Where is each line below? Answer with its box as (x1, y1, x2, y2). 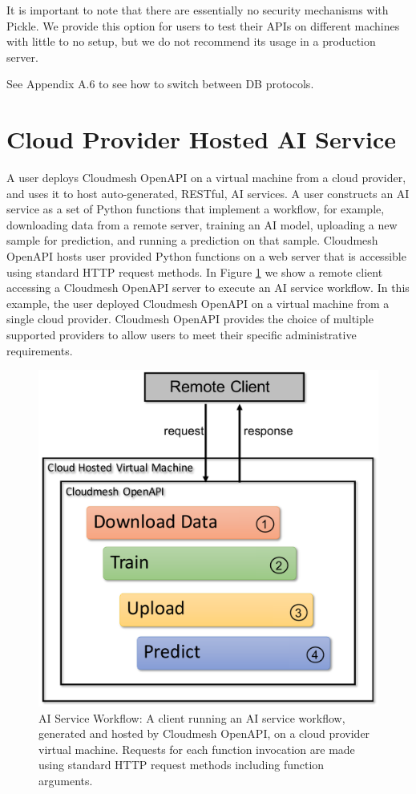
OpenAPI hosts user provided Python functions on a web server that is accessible (6, 248, 406, 265)
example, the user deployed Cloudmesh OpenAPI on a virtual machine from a (6, 294, 390, 311)
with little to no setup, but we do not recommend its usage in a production (6, 33, 376, 50)
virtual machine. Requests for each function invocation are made (38, 740, 355, 757)
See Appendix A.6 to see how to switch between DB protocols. (6, 75, 314, 92)
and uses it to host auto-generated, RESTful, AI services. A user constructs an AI (6, 184, 410, 201)
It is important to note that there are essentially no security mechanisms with (6, 2, 389, 18)
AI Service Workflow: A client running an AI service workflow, (38, 709, 345, 726)
